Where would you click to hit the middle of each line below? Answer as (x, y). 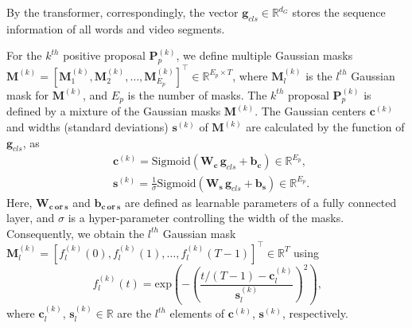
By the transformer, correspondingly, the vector (122, 12)
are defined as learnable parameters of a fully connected (260, 202)
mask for (28, 94)
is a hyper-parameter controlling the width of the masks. (206, 218)
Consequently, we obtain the (76, 233)
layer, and (31, 218)
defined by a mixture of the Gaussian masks (114, 111)
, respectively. (315, 313)
